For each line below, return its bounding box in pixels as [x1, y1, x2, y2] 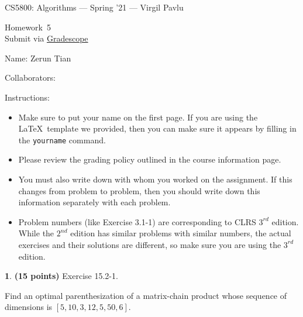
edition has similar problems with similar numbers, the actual [70, 227, 291, 239]
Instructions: [5, 91, 50, 103]
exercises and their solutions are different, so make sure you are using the [18, 238, 281, 250]
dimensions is [5, 301, 53, 313]
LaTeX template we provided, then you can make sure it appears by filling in [18, 122, 297, 135]
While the [18, 227, 54, 239]
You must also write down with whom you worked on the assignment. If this [18, 173, 292, 185]
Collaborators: [5, 71, 56, 84]
